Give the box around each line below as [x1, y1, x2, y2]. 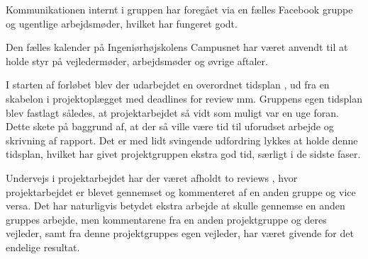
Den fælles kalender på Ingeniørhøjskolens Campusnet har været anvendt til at [6, 40, 348, 54]
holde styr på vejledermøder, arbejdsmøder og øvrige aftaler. [6, 53, 268, 68]
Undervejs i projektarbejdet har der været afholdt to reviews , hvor [6, 170, 298, 185]
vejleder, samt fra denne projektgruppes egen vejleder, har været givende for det [6, 226, 354, 241]
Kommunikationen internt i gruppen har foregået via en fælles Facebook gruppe [6, 2, 353, 16]
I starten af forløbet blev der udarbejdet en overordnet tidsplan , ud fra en [6, 77, 330, 92]
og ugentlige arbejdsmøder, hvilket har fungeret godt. [6, 16, 238, 30]
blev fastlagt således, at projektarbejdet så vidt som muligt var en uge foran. [6, 105, 339, 120]
